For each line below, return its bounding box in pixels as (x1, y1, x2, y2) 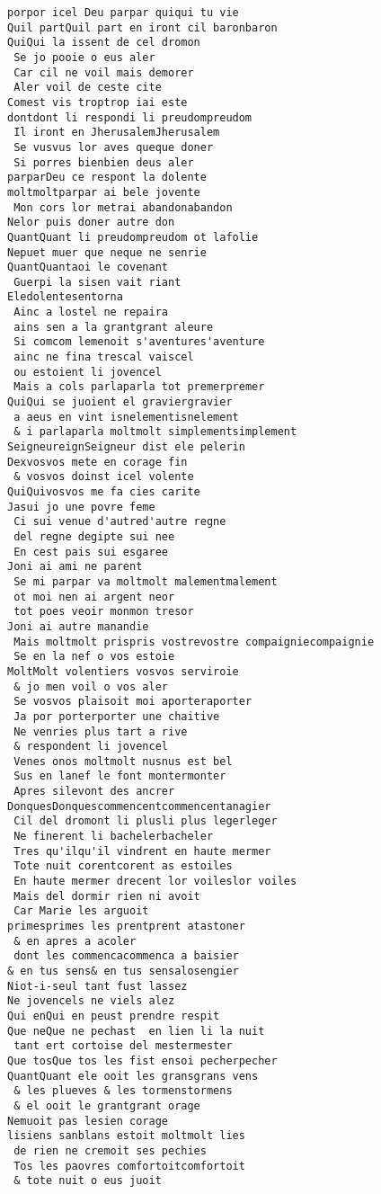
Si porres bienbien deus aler (13, 156, 194, 169)
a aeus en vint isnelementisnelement (13, 410, 239, 423)
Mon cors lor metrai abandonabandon (13, 200, 233, 214)
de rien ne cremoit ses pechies (13, 1144, 207, 1157)
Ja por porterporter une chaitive (13, 709, 220, 723)
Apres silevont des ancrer (13, 785, 175, 798)
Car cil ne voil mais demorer (13, 66, 194, 79)
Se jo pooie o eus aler (13, 50, 155, 64)
